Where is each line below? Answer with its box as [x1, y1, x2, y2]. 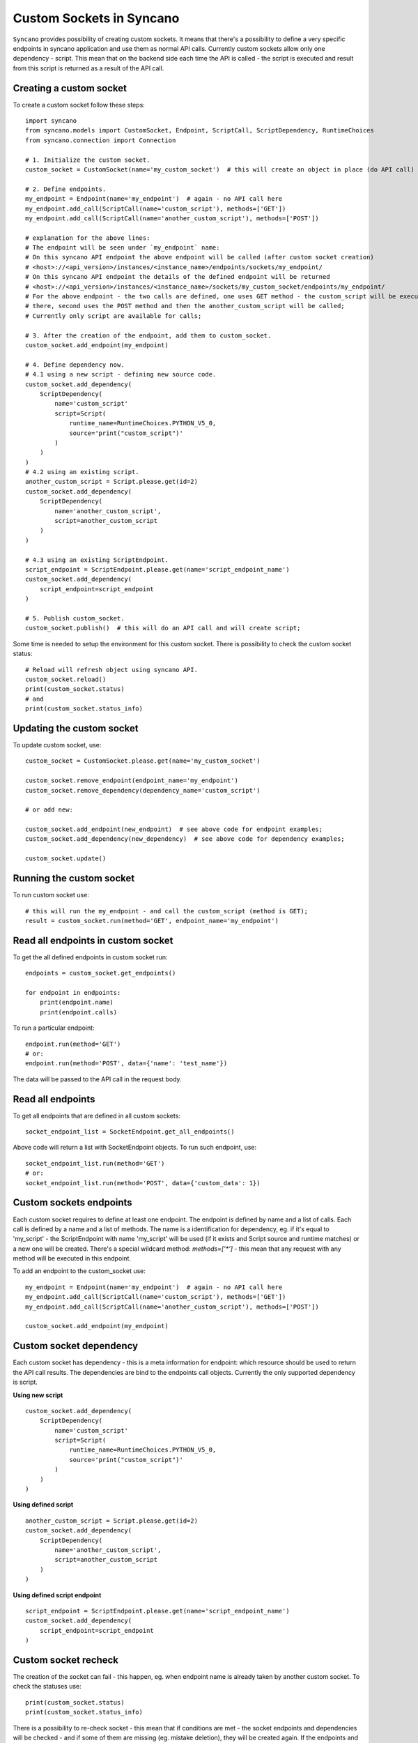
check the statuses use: [13, 1682, 82, 1691]
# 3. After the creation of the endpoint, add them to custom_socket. [25, 331, 272, 340]
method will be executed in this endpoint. [13, 1254, 132, 1263]
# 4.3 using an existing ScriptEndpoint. [25, 556, 169, 564]
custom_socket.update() [25, 855, 107, 862]
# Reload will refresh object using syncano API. [25, 666, 199, 673]
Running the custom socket [13, 872, 135, 885]
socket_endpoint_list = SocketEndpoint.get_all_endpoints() [25, 1128, 235, 1136]
